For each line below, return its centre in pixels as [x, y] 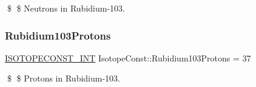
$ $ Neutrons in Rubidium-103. [66, 8]
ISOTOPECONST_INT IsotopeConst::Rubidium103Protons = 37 [128, 57]
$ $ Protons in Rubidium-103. [63, 78]
